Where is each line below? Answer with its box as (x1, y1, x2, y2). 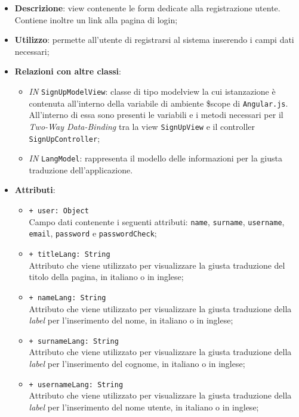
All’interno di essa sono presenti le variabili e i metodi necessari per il (29, 108, 283, 121)
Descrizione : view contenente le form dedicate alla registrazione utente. (14, 2, 280, 14)
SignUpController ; (29, 132, 100, 144)
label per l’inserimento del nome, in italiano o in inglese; (29, 314, 233, 326)
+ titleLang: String (29, 250, 110, 259)
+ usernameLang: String (29, 380, 124, 389)
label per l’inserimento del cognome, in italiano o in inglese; (29, 357, 245, 369)
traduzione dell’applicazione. (29, 163, 133, 176)
